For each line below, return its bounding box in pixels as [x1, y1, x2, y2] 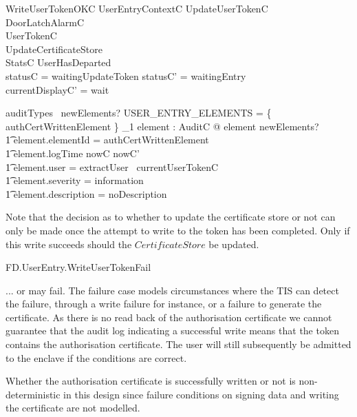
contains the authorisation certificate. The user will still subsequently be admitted [6, 337, 351, 352]
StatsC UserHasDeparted [6, 55, 111, 70]
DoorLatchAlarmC [6, 14, 85, 29]
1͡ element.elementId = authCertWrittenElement [6, 132, 209, 147]
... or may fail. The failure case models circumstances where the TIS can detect [6, 283, 339, 297]
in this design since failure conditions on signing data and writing [63, 387, 339, 401]
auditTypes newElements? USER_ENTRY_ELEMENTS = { [6, 105, 272, 120]
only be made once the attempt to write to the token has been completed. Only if [6, 223, 350, 237]
